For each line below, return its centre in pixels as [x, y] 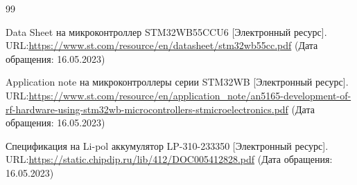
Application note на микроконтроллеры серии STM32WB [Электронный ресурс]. [177, 82]
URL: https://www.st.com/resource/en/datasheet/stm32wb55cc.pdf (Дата [162, 45]
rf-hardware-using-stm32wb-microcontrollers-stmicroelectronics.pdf [147, 109]
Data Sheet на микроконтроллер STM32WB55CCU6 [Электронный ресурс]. [166, 31]
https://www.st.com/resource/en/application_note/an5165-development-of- [190, 95]
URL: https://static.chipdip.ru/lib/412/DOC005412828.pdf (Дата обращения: [169, 159]
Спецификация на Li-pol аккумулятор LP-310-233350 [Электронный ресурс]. [167, 145]
